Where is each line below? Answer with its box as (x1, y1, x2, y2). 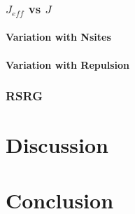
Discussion (6, 131, 108, 159)
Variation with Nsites (6, 29, 111, 44)
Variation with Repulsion (6, 57, 129, 72)
